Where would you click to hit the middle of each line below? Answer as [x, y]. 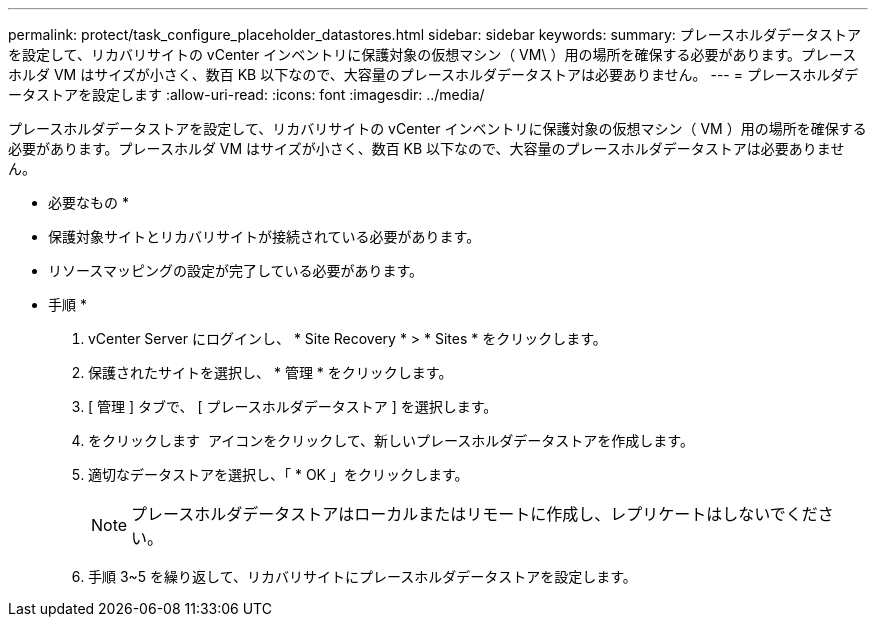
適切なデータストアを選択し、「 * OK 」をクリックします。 [278, 474]
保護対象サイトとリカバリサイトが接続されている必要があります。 [264, 236]
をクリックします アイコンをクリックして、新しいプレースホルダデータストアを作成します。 [391, 440]
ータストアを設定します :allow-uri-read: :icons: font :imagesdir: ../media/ [246, 94]
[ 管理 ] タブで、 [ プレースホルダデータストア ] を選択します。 [293, 406]
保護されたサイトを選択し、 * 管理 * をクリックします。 [270, 372]
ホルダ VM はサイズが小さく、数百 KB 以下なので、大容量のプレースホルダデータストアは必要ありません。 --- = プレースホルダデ [433, 74]
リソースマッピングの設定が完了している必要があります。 [236, 270]
